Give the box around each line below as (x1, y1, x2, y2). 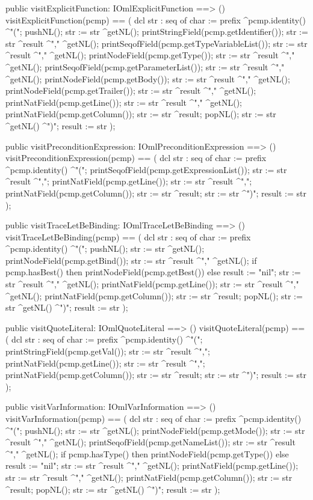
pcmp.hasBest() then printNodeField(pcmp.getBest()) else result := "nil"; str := (5, 266, 301, 278)
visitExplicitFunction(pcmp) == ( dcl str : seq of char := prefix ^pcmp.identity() (5, 13, 306, 26)
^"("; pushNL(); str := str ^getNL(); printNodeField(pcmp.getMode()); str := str (5, 424, 305, 436)
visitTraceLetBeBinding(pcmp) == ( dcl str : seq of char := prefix (5, 230, 251, 243)
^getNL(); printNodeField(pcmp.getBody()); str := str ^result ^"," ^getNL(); (5, 72, 290, 85)
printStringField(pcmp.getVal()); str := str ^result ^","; (5, 345, 210, 358)
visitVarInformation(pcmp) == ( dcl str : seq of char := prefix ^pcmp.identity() (5, 412, 302, 424)
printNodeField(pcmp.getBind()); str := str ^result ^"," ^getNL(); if (5, 254, 257, 266)
